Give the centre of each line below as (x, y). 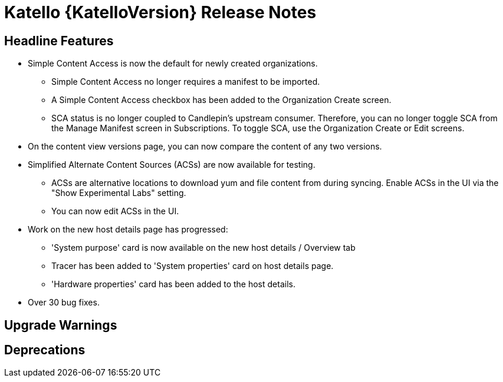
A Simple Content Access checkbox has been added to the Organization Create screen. (221, 100)
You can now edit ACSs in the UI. (115, 211)
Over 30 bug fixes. (64, 303)
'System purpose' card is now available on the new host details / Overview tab (203, 248)
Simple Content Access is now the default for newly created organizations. (173, 64)
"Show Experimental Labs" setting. (119, 193)
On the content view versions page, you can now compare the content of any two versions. (205, 147)
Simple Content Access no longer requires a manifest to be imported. (186, 82)
